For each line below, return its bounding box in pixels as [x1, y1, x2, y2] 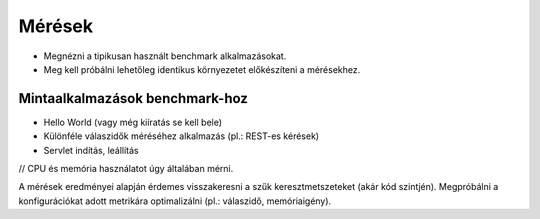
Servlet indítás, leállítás [43, 144, 139, 156]
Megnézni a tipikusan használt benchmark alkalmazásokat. [43, 50, 287, 62]
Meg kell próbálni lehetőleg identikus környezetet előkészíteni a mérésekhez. [43, 63, 361, 75]
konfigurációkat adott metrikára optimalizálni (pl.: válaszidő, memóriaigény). [18, 195, 332, 207]
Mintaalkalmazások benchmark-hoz [18, 90, 249, 107]
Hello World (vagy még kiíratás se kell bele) [43, 116, 223, 128]
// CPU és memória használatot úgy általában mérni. [18, 163, 234, 175]
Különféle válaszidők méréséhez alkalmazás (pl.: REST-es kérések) [43, 130, 320, 142]
